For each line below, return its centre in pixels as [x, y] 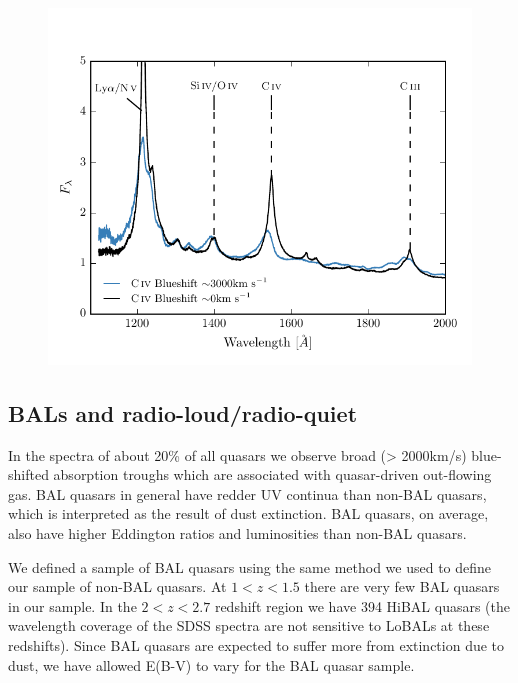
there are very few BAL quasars [402, 586]
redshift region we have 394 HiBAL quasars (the [362, 605]
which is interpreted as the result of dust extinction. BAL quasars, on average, [248, 513]
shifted [28, 474]
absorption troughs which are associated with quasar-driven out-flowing [272, 474]
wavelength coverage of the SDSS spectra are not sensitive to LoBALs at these [249, 625]
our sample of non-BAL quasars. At [117, 586]
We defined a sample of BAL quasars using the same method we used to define [250, 566]
